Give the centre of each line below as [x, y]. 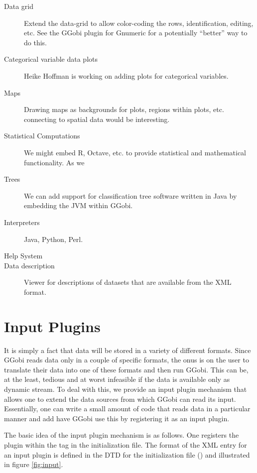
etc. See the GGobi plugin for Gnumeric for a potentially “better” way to [136, 33]
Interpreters [22, 222]
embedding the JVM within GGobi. [78, 205]
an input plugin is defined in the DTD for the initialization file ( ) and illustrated [127, 454]
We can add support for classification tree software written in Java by [130, 195]
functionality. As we [54, 162]
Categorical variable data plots [51, 59]
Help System [23, 256]
